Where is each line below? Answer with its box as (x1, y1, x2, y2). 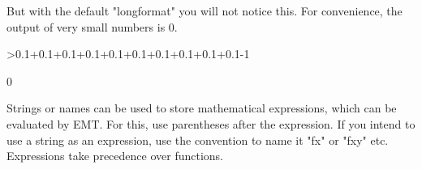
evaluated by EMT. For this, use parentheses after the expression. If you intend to (6, 115, 416, 132)
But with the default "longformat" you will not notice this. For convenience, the (6, 2, 403, 19)
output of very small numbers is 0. (6, 18, 178, 35)
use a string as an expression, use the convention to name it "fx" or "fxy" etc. (6, 131, 389, 148)
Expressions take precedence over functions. (6, 147, 223, 164)
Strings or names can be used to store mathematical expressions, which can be (6, 99, 397, 116)
